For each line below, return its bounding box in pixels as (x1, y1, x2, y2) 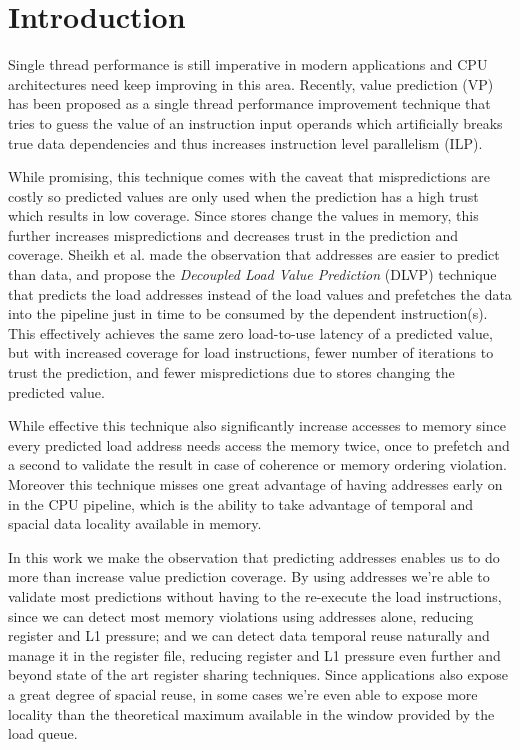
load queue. (8, 723, 78, 744)
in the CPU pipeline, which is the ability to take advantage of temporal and (8, 493, 474, 514)
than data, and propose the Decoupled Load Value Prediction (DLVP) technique (8, 264, 497, 285)
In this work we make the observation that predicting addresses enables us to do (8, 546, 500, 567)
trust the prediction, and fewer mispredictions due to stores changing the (8, 362, 455, 383)
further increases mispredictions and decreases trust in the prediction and (8, 224, 458, 245)
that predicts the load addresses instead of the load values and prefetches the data (8, 283, 512, 304)
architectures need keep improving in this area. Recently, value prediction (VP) (8, 73, 494, 94)
